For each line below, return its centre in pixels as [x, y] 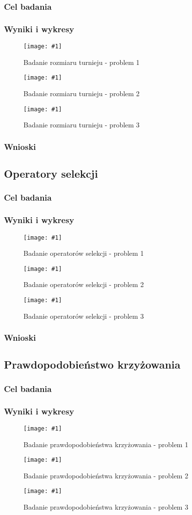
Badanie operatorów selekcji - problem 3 [84, 316]
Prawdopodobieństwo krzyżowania [92, 364]
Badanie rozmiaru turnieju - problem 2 [82, 93]
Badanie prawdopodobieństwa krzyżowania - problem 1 [106, 444]
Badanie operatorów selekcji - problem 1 [84, 253]
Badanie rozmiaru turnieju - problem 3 [82, 125]
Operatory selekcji [51, 174]
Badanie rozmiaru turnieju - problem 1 [82, 62]
